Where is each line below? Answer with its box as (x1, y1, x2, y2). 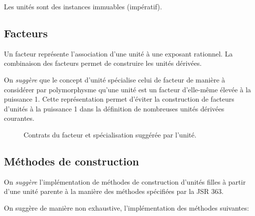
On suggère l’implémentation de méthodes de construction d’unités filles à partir (4, 176, 246, 187)
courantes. (4, 113, 34, 123)
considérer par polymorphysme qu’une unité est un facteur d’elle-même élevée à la (4, 84, 251, 94)
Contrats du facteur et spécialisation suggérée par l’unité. (24, 129, 197, 139)
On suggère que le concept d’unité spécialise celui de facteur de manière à (4, 74, 226, 84)
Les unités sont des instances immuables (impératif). (4, 1, 162, 11)
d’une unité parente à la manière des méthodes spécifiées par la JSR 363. (4, 186, 224, 196)
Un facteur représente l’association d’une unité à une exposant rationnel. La (4, 48, 233, 58)
